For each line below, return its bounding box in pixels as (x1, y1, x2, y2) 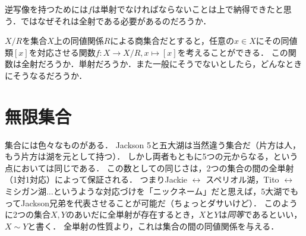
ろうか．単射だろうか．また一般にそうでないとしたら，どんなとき (46, 58, 302, 70)
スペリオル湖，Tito (206, 173, 279, 186)
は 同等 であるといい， (219, 208, 302, 221)
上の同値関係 (53, 34, 104, 47)
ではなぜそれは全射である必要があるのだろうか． (20, 14, 212, 27)
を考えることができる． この (177, 46, 288, 58)
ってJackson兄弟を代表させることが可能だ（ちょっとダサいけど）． (5, 196, 262, 209)
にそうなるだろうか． (5, 69, 87, 81)
